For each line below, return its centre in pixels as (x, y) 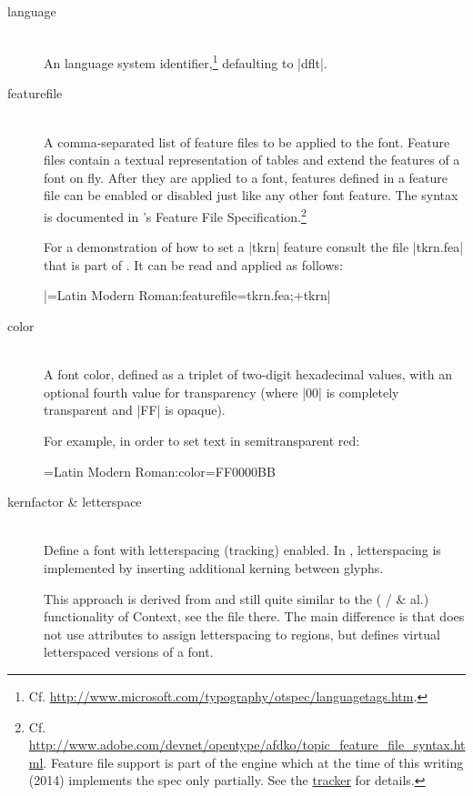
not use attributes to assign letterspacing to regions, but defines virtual (242, 634)
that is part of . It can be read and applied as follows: (193, 264)
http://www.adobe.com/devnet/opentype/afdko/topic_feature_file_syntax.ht (247, 745)
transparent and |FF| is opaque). (135, 410)
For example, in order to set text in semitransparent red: (202, 440)
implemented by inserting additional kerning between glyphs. (214, 567)
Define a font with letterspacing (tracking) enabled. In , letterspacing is (242, 550)
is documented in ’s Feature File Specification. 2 (175, 215)
